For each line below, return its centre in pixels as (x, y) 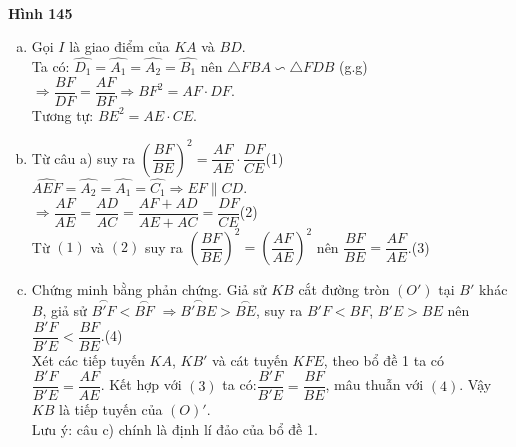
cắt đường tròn (344, 289)
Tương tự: (62, 114)
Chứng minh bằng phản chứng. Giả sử (149, 289)
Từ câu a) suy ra (83, 157)
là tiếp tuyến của (110, 409)
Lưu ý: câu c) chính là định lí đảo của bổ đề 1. (174, 428)
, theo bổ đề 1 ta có (384, 359)
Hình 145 (40, 12)
